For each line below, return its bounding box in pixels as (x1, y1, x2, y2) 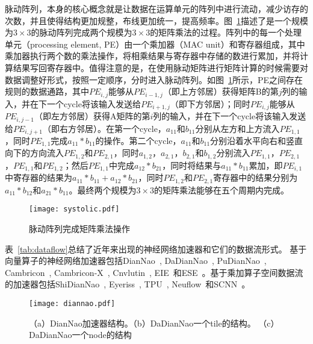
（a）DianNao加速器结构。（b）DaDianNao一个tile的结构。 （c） (29, 316, 279, 329)
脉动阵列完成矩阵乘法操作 (29, 222, 130, 235)
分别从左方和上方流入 (195, 122, 280, 134)
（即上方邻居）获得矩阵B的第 (163, 85, 279, 98)
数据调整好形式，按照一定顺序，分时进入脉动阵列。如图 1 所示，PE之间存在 (5, 73, 303, 86)
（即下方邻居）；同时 (170, 97, 250, 110)
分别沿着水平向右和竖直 (210, 134, 303, 146)
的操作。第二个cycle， (95, 134, 181, 146)
